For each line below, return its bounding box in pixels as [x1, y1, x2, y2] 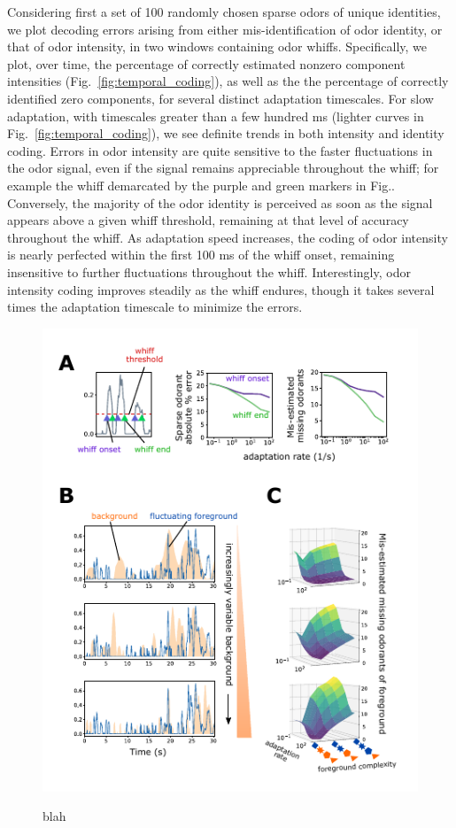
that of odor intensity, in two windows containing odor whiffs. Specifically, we [7, 37, 428, 56]
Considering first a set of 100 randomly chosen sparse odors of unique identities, [7, 3, 441, 20]
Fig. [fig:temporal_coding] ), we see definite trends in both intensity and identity [7, 124, 444, 143]
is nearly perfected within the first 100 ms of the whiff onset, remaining [7, 245, 395, 264]
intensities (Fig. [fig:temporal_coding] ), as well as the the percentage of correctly [7, 72, 449, 90]
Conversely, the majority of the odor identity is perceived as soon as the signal [7, 193, 433, 212]
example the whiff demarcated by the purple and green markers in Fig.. [7, 175, 395, 194]
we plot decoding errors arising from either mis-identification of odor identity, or [7, 19, 443, 38]
